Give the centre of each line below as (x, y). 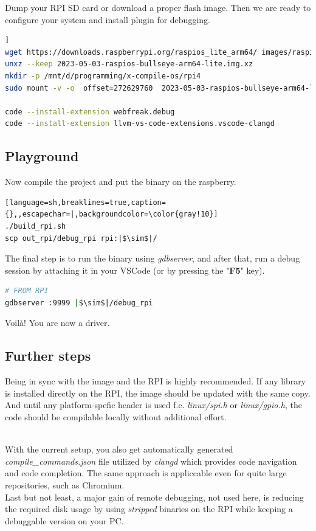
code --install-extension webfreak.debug (90, 112)
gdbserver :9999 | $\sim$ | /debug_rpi (79, 303)
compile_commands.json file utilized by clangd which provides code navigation (151, 461)
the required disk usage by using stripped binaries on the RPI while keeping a (149, 509)
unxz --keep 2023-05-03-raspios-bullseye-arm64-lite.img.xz (129, 64)
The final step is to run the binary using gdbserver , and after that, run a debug (153, 258)
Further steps (48, 356)
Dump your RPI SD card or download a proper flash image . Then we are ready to (158, 7)
